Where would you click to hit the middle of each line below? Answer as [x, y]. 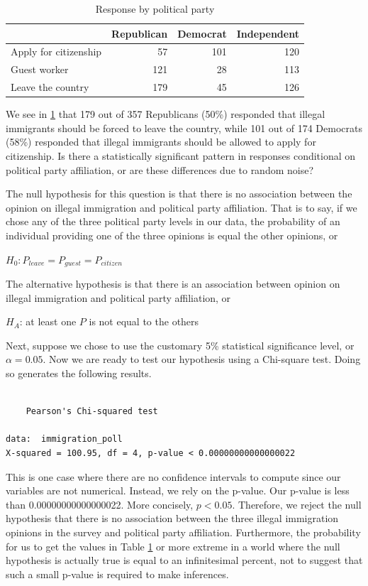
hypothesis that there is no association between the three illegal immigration [172, 518]
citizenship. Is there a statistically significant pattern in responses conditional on [181, 156]
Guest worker [40, 69]
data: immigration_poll [64, 439]
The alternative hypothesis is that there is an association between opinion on [173, 284]
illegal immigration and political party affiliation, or [118, 297]
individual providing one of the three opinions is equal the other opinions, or [172, 235]
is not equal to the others [144, 321]
